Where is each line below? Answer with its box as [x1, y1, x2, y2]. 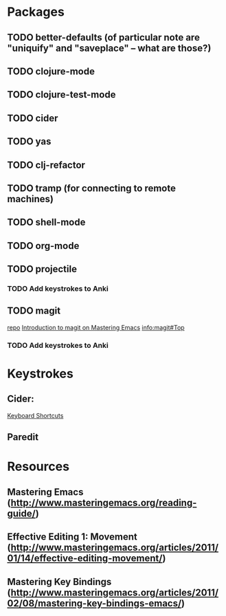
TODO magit [7, 305, 60, 317]
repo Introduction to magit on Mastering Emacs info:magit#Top [7, 323, 185, 331]
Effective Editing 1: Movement [7, 531, 137, 543]
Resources [7, 459, 70, 474]
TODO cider [7, 112, 58, 124]
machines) [7, 193, 54, 205]
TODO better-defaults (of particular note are [7, 32, 201, 43]
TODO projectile [7, 263, 78, 275]
